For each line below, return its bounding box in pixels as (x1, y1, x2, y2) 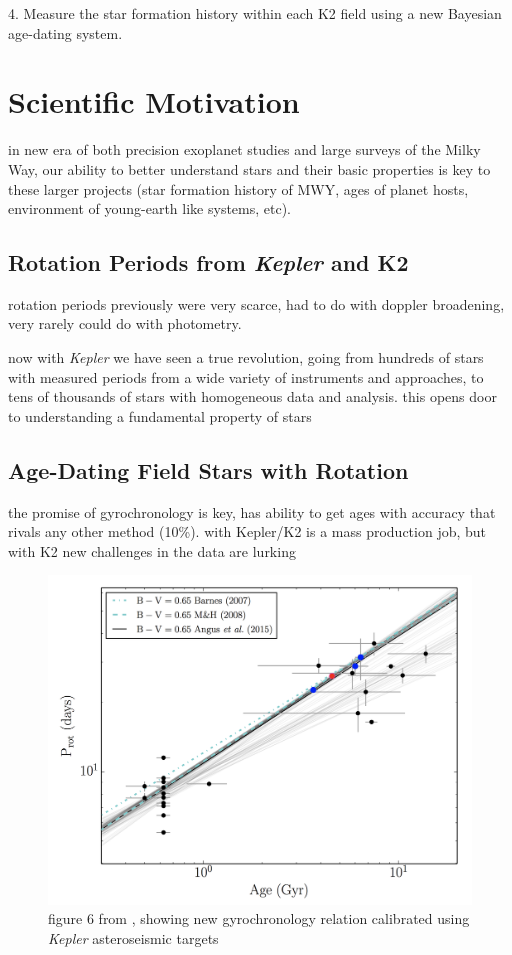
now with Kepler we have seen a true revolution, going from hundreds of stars (8, 347, 484, 368)
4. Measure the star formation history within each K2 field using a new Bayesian (8, 3, 502, 23)
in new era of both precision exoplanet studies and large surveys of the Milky (8, 139, 481, 160)
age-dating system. (8, 22, 123, 43)
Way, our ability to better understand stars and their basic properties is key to (8, 158, 491, 179)
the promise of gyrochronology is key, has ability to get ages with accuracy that (8, 501, 496, 522)
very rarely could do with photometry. (8, 313, 242, 334)
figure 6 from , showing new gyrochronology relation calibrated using (48, 908, 470, 929)
